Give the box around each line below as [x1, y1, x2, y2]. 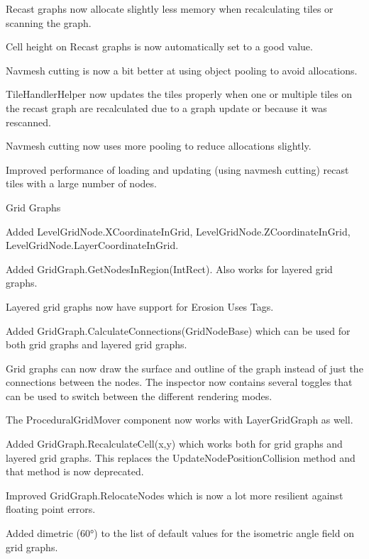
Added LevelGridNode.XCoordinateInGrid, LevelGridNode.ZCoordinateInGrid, [6, 223, 351, 238]
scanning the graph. [6, 15, 92, 30]
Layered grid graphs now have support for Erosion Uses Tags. [6, 299, 274, 314]
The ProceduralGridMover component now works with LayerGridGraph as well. [6, 412, 353, 427]
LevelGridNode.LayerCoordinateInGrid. [6, 238, 179, 253]
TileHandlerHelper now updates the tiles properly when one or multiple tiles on [6, 87, 353, 101]
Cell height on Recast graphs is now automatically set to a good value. [6, 39, 313, 54]
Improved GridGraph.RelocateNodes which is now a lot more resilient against [6, 487, 343, 502]
